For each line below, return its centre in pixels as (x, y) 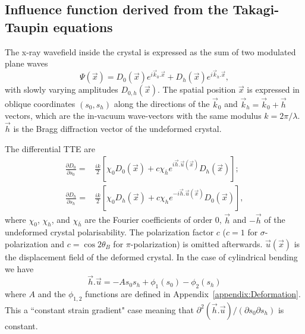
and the (52, 294)
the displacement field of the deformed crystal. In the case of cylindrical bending (151, 256)
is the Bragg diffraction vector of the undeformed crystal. (117, 129)
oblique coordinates (40, 104)
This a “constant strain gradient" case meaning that (99, 309)
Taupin (27, 26)
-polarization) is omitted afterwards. (196, 243)
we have (19, 268)
